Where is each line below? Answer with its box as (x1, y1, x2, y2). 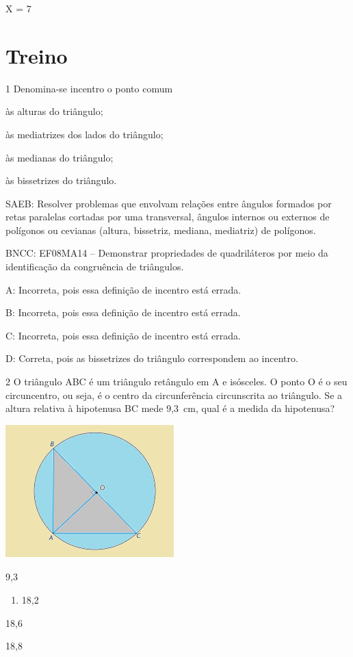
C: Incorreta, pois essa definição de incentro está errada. (5, 328, 241, 342)
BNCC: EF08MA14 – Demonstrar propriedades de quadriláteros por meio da (5, 246, 328, 260)
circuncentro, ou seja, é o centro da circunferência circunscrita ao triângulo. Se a (5, 387, 343, 402)
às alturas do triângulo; (5, 104, 103, 118)
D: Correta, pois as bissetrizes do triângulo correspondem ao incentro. (5, 351, 298, 365)
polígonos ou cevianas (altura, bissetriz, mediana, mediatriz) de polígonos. (5, 222, 316, 237)
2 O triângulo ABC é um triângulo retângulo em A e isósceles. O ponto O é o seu (5, 374, 348, 389)
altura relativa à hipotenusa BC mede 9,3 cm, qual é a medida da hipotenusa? (5, 401, 335, 415)
